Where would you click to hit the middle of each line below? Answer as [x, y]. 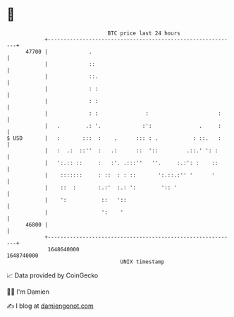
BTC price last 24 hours [144, 33]
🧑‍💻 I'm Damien [28, 292]
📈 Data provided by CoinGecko [53, 275]
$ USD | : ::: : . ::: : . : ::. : [114, 138]
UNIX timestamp [142, 262]
